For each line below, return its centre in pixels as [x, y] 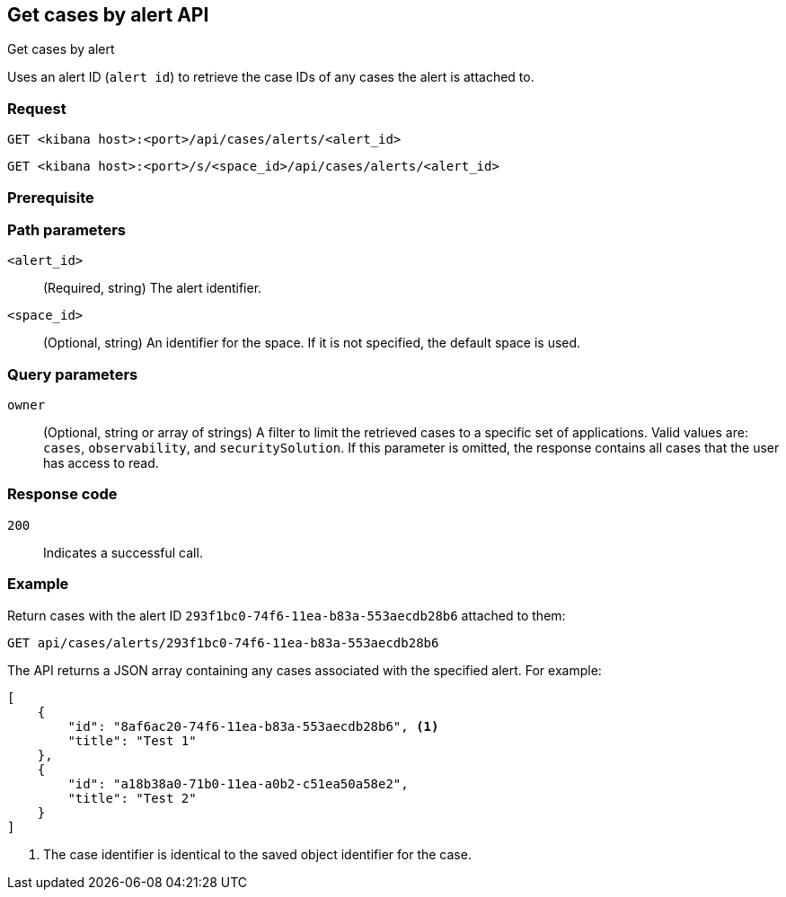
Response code [62, 494]
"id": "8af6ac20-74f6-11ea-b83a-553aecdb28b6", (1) [253, 726]
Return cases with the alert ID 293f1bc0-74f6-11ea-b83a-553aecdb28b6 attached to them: [287, 615]
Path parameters [66, 229]
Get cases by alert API [108, 15]
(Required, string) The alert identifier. [153, 288]
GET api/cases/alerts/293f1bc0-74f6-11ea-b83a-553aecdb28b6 [223, 642]
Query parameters [73, 374]
